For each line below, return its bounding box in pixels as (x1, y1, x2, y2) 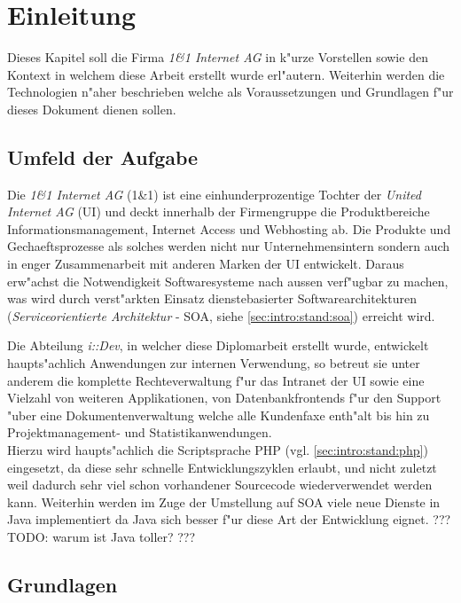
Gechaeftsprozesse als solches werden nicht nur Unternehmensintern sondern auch (7, 237, 450, 255)
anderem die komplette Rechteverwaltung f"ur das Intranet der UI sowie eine (7, 371, 425, 389)
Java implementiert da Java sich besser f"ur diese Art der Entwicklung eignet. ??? (7, 510, 451, 529)
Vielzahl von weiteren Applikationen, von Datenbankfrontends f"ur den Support (7, 388, 441, 407)
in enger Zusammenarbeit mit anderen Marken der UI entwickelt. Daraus (7, 255, 404, 273)
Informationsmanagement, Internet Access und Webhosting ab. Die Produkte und (7, 219, 451, 238)
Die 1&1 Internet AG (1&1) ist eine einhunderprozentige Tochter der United (7, 184, 421, 203)
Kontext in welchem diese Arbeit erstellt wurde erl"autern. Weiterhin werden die (7, 65, 445, 83)
